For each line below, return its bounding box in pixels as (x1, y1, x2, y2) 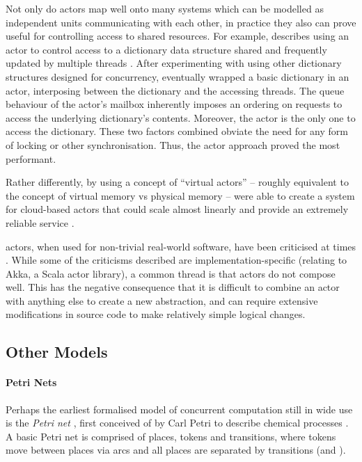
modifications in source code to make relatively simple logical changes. (6, 307, 306, 321)
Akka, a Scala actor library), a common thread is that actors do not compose (6, 266, 336, 280)
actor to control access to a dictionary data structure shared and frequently (6, 42, 327, 56)
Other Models (6, 341, 108, 363)
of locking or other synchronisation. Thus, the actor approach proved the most (6, 137, 340, 152)
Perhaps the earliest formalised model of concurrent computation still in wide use (6, 401, 353, 416)
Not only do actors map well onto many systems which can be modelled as (6, 1, 324, 15)
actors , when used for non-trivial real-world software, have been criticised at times (6, 239, 356, 253)
